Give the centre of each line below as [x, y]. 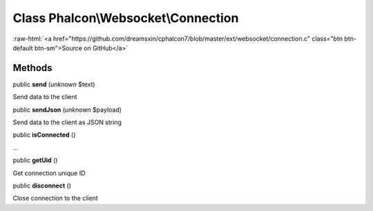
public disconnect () [42, 185]
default [23, 48]
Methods [32, 68]
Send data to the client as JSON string [67, 122]
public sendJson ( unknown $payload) [67, 110]
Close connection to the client [55, 198]
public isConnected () [44, 135]
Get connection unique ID [49, 173]
